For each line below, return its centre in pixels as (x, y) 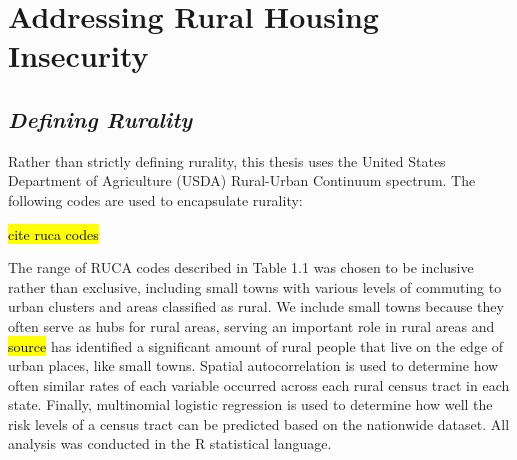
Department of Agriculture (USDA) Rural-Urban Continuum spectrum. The (242, 180)
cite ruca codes (53, 233)
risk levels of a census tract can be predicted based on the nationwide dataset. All (259, 423)
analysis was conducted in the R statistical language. (170, 443)
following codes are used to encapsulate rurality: (155, 199)
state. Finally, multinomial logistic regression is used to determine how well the (250, 404)
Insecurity (78, 55)
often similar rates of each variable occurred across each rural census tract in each (259, 384)
